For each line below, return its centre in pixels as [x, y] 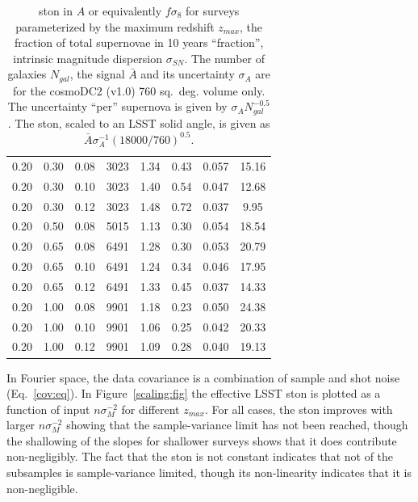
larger [21, 425]
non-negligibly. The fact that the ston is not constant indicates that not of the [200, 456]
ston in [56, 11]
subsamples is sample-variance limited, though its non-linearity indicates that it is [209, 472]
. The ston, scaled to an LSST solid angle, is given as [139, 122]
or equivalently [125, 11]
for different [150, 409]
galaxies [27, 74]
